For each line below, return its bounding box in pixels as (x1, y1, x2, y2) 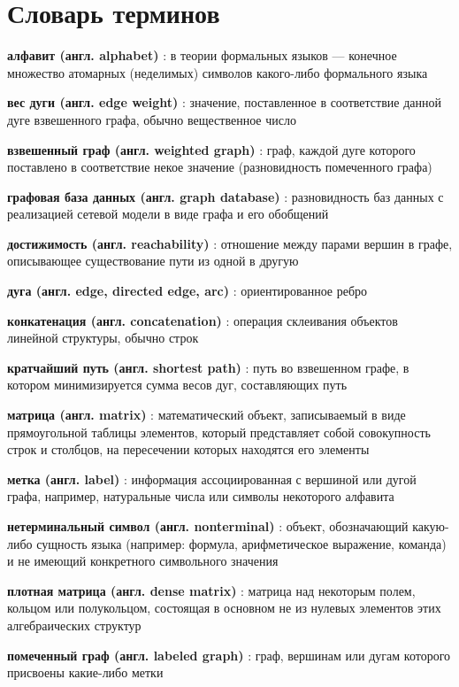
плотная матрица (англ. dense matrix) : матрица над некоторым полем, (7, 581, 416, 599)
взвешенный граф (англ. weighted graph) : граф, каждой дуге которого (7, 140, 416, 158)
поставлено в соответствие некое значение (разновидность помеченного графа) (7, 158, 432, 176)
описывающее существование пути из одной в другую (7, 251, 299, 270)
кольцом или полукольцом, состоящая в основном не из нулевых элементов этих (7, 598, 441, 617)
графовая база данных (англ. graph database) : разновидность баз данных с (7, 187, 444, 205)
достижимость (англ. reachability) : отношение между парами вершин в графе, (7, 234, 453, 252)
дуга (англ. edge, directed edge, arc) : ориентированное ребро (7, 282, 368, 300)
